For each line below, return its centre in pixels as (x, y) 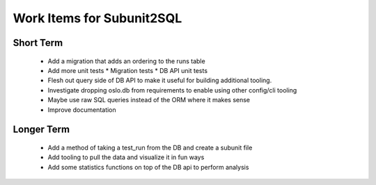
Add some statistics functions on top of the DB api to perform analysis (148, 167)
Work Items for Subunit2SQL (97, 18)
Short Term (38, 43)
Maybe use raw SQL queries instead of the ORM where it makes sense (149, 100)
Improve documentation (82, 110)
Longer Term (41, 130)
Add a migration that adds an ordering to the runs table (126, 61)
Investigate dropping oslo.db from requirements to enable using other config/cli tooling (172, 90)
